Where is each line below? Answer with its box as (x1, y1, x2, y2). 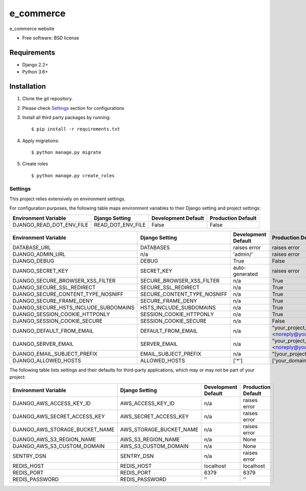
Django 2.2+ (22, 61, 48, 67)
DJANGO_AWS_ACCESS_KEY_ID (12, 400, 91, 407)
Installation (9, 82, 46, 91)
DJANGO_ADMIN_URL (12, 250, 66, 258)
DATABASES (140, 244, 170, 251)
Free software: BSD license (22, 35, 79, 41)
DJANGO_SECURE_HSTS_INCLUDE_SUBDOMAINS (12, 304, 135, 311)
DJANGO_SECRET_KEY (12, 267, 68, 274)
